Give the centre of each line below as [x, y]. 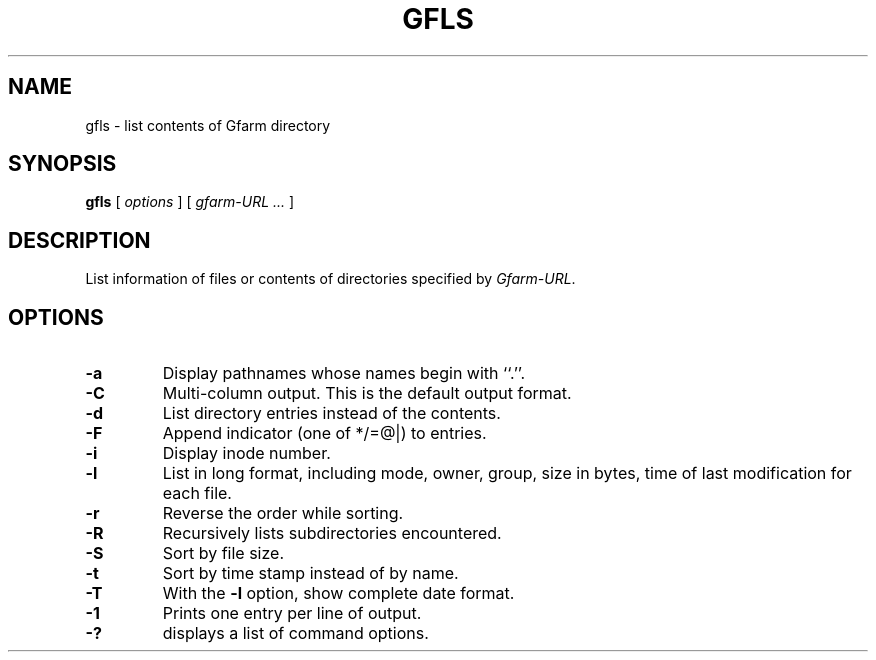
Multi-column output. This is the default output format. [367, 393]
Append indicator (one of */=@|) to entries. [324, 433]
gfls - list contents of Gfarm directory [208, 125]
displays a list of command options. [295, 633]
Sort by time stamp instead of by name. [310, 573]
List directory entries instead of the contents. [331, 413]
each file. [197, 493]
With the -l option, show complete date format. [338, 593]
